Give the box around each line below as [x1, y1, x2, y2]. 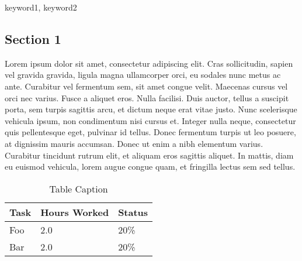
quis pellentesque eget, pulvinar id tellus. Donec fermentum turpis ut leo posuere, [5, 126, 296, 138]
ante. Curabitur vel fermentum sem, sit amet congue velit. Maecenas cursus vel [5, 80, 288, 92]
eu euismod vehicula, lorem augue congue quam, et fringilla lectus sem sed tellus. [5, 160, 296, 173]
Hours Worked [40, 205, 109, 219]
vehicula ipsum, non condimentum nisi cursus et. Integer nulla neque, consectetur [5, 114, 296, 126]
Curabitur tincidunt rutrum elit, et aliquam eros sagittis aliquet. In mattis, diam [5, 149, 294, 161]
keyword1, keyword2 [5, 1, 77, 13]
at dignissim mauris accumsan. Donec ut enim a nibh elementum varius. [5, 137, 263, 149]
